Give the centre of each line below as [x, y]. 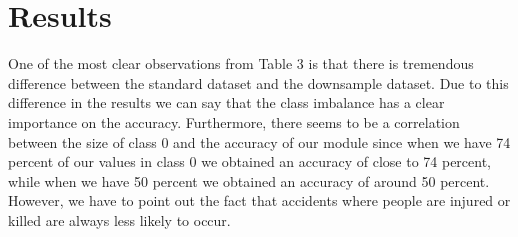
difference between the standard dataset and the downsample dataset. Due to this [258, 82]
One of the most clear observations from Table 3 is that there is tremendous [241, 63]
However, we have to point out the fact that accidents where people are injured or [259, 200]
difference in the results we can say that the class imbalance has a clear [226, 102]
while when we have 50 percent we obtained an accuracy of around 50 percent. [249, 180]
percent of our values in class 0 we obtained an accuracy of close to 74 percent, [250, 161]
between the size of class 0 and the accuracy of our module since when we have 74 [259, 141]
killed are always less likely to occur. [119, 219]
